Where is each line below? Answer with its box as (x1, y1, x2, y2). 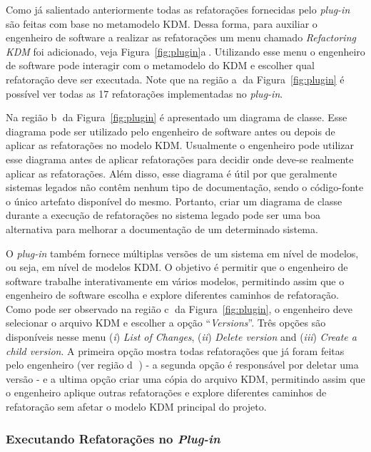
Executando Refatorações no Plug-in (6, 429, 220, 447)
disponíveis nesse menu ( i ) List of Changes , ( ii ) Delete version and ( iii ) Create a (6, 329, 357, 344)
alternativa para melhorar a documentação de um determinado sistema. (6, 221, 318, 236)
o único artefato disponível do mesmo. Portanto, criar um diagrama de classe (6, 193, 342, 208)
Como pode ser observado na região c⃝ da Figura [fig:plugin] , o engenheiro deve (6, 301, 352, 316)
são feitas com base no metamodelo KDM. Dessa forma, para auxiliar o (6, 16, 317, 31)
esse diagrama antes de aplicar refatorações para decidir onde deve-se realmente (6, 151, 354, 166)
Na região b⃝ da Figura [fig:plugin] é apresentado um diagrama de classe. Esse (6, 110, 347, 125)
